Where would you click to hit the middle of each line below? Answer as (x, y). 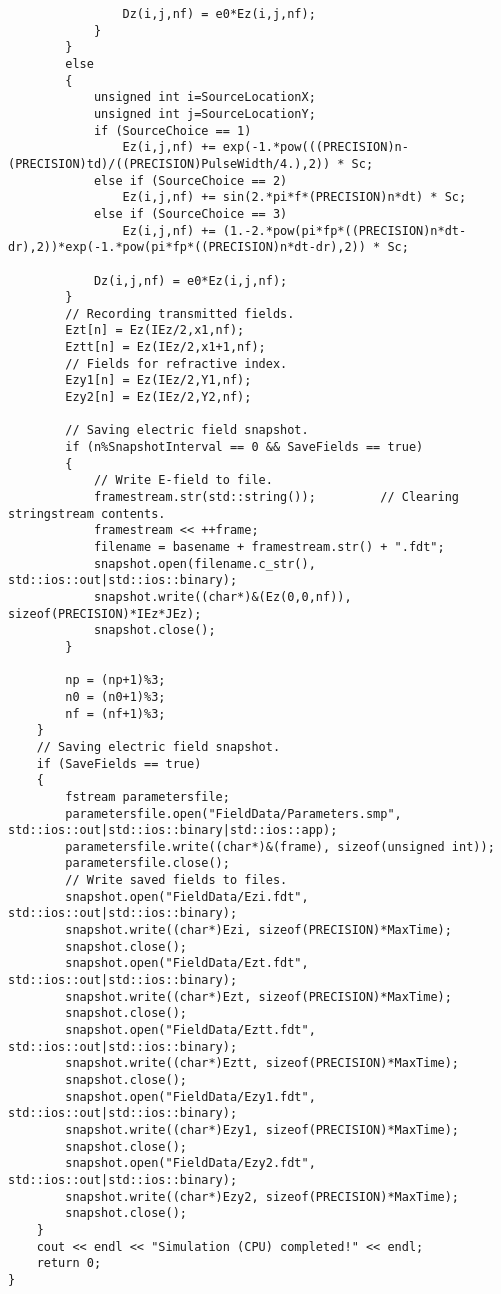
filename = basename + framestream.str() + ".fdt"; (269, 547)
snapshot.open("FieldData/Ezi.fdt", (187, 896)
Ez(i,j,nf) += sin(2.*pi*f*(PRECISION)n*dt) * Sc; (294, 197)
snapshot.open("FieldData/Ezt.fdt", (187, 963)
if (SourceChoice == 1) (172, 130)
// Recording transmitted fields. (180, 313)
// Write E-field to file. (183, 480)
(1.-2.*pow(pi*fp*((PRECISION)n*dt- (344, 230)
